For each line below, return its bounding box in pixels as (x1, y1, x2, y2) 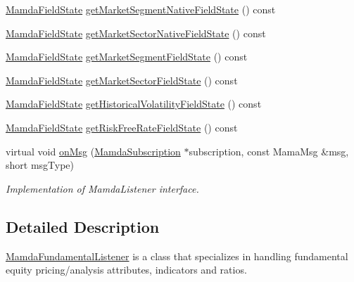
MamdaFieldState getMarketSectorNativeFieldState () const (6, 25, 266, 40)
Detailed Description (6, 215, 160, 237)
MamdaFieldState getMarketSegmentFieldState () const (6, 49, 248, 64)
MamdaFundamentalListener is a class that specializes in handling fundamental (6, 248, 348, 263)
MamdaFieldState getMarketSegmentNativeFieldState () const (6, 2, 276, 16)
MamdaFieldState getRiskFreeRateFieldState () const (6, 120, 238, 134)
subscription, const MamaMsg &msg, (189, 143, 349, 158)
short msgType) (6, 158, 75, 172)
